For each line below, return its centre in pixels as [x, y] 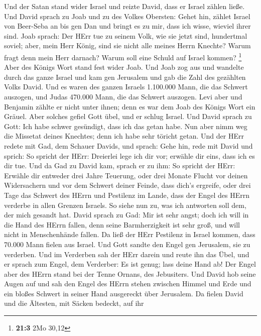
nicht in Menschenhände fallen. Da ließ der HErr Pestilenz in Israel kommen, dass [130, 234]
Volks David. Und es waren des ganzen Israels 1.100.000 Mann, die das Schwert [126, 87]
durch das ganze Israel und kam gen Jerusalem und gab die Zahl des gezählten [125, 77]
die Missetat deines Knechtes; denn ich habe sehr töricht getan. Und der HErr [124, 136]
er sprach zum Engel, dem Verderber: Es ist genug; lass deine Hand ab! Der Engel [130, 264]
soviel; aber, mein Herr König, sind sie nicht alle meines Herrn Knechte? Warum [127, 45]
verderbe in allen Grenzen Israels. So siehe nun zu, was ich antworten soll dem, [125, 205]
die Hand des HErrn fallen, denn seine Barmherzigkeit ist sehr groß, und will [122, 224]
